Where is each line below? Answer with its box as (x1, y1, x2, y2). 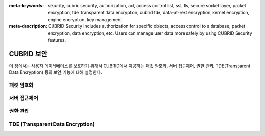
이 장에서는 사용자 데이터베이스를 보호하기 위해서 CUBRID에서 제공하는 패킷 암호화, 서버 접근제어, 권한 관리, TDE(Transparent (9, 63, 251, 68)
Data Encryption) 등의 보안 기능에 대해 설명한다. (9, 69, 102, 75)
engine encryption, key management (48, 16, 122, 22)
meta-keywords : (9, 3, 44, 8)
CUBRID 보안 (9, 49, 48, 58)
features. (48, 37, 66, 43)
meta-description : (9, 23, 48, 29)
